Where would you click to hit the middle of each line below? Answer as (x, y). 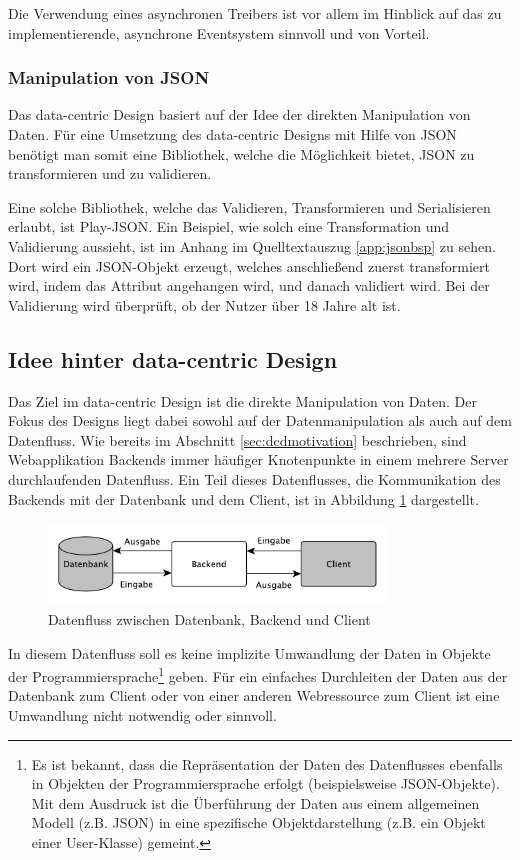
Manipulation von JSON (109, 77)
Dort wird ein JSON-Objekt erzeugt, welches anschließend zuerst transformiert (249, 265)
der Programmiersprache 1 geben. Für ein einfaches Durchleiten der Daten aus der (258, 674)
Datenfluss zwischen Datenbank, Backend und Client (209, 618)
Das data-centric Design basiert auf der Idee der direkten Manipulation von (239, 114)
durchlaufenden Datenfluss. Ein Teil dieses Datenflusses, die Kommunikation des (254, 478)
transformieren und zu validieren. (110, 173)
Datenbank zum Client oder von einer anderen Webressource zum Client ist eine (254, 695)
